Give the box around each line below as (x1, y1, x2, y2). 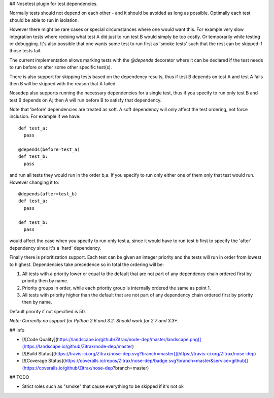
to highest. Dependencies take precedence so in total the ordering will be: (9, 261, 164, 268)
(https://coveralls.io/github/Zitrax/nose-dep (22, 364, 113, 371)
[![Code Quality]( (22, 337, 58, 343)
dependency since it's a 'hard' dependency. (9, 245, 101, 251)
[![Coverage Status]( (22, 358, 65, 364)
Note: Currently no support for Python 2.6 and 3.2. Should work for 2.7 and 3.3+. (9, 318, 179, 324)
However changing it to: (9, 179, 59, 185)
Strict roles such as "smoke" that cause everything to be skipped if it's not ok (22, 383, 184, 389)
